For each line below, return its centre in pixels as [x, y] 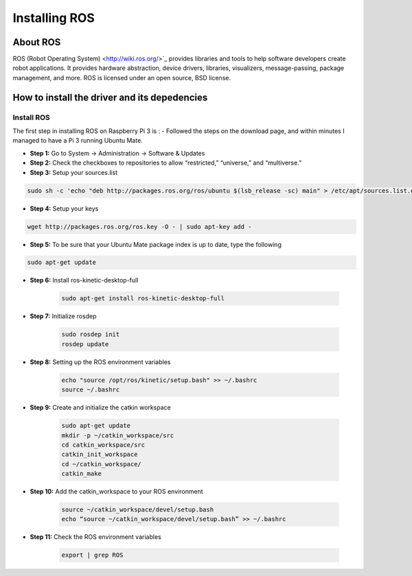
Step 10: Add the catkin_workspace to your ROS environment [116, 492]
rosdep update [85, 344]
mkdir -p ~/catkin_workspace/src [118, 435]
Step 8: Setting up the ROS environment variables [100, 362]
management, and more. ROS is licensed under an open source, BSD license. [122, 77]
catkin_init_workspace [100, 455]
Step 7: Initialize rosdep [63, 316]
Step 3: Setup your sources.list [74, 172]
